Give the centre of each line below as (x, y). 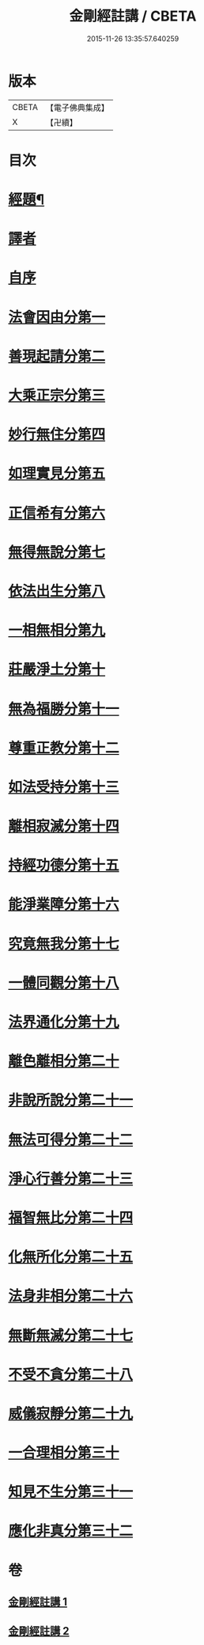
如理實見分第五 (57, 474)
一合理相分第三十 (64, 1453)
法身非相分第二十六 (71, 1296)
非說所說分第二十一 (71, 1100)
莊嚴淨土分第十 (57, 670)
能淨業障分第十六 (64, 905)
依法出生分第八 (57, 591)
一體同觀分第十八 (64, 983)
